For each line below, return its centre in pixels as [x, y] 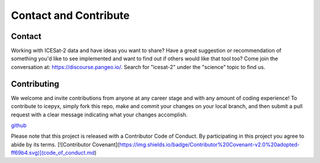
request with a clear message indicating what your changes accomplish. [99, 115]
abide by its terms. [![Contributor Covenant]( [65, 144]
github [19, 125]
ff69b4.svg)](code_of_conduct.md [53, 153]
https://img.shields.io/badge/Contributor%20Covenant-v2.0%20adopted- [210, 144]
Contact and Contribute [70, 15]
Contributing [35, 84]
